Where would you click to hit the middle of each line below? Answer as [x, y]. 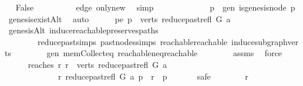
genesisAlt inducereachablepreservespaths [83, 30]
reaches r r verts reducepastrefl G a [97, 64]
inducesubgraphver [265, 41]
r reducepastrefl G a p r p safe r [153, 76]
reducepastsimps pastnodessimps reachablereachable [132, 41]
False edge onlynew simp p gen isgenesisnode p [155, 7]
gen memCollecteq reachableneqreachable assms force [164, 53]
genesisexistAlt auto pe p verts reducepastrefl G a [119, 18]
